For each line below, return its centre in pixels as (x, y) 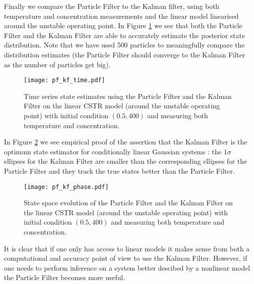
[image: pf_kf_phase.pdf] (66, 187)
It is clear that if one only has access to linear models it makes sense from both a (127, 248)
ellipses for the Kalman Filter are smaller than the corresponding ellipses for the (126, 161)
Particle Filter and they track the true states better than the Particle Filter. (120, 170)
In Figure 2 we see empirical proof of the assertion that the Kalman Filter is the (126, 142)
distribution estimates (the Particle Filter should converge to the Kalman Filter (125, 54)
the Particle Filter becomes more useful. (64, 277)
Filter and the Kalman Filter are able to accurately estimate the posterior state (125, 35)
